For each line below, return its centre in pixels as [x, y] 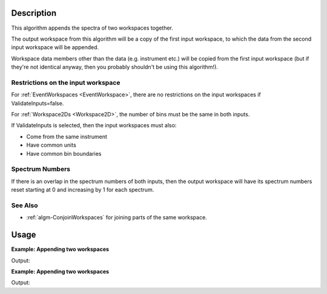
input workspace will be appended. [55, 47]
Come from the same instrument [67, 136]
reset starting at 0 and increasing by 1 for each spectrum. [83, 190]
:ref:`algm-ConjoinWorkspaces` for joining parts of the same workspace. [117, 218]
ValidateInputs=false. [38, 103]
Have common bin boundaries [64, 153]
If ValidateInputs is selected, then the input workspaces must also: [94, 125]
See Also [25, 205]
